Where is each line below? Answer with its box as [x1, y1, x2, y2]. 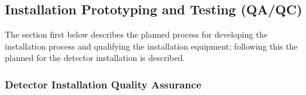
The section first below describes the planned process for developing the [5, 28, 268, 41]
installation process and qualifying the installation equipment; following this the [5, 39, 298, 52]
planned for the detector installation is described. [5, 51, 185, 64]
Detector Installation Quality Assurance [5, 76, 201, 91]
